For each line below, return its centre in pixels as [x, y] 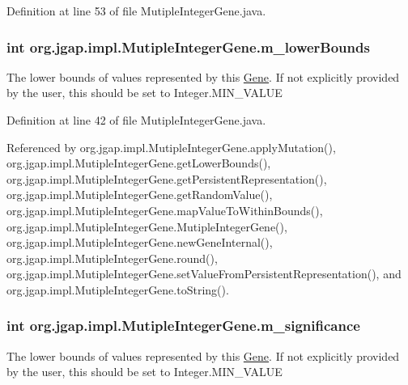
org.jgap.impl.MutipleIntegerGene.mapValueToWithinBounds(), [165, 210]
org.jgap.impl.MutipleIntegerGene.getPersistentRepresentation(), [167, 178]
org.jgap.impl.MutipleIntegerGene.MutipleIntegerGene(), [147, 226]
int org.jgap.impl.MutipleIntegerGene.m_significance [183, 326]
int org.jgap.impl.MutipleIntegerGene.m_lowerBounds [188, 47]
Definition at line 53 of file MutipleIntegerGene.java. [136, 11]
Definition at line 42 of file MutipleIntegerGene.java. [136, 120]
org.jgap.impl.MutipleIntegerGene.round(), [112, 258]
